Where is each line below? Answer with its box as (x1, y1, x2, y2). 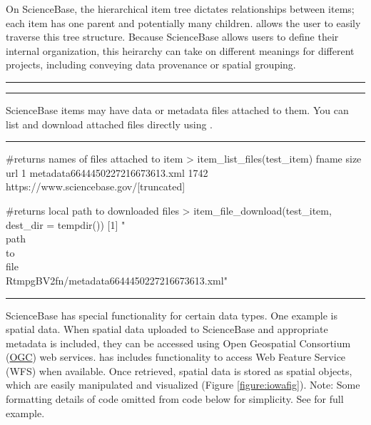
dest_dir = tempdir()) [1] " (6, 217, 126, 232)
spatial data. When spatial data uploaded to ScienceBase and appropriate (6, 322, 328, 337)
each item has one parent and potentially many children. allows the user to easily (6, 15, 361, 30)
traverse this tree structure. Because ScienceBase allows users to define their (6, 29, 339, 44)
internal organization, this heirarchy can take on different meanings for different (6, 43, 355, 58)
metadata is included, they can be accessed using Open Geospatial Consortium (6, 335, 351, 350)
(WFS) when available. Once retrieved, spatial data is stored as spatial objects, (6, 363, 352, 378)
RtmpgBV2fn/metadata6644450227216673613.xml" (6, 272, 228, 287)
